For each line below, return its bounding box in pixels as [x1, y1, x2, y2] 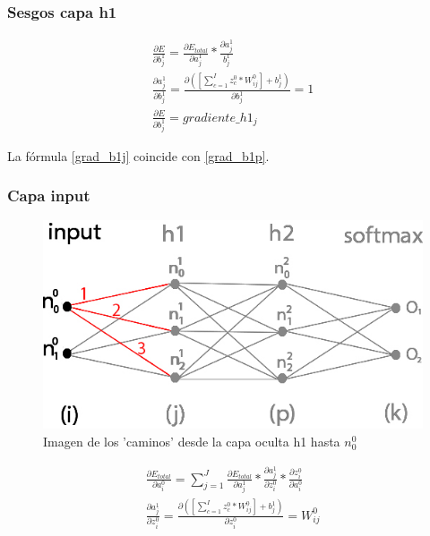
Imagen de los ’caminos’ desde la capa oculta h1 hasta [43, 432, 340, 451]
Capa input [7, 184, 90, 207]
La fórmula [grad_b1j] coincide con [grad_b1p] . [7, 146, 270, 165]
